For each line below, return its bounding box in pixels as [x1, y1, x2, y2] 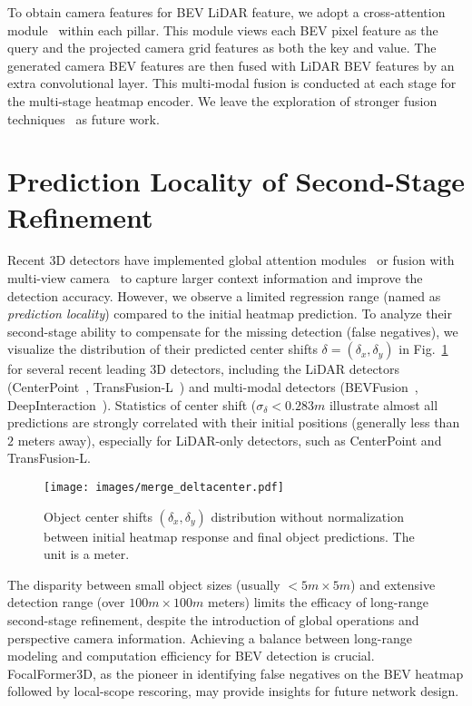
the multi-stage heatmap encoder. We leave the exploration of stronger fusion [7, 91, 438, 110]
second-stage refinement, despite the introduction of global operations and [7, 611, 419, 630]
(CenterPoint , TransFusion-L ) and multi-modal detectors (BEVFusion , [7, 378, 418, 397]
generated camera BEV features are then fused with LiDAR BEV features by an [7, 55, 455, 74]
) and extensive [350, 574, 436, 593]
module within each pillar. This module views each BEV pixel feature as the [7, 20, 438, 39]
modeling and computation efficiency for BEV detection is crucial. [7, 646, 375, 665]
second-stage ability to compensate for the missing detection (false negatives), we [7, 321, 458, 340]
